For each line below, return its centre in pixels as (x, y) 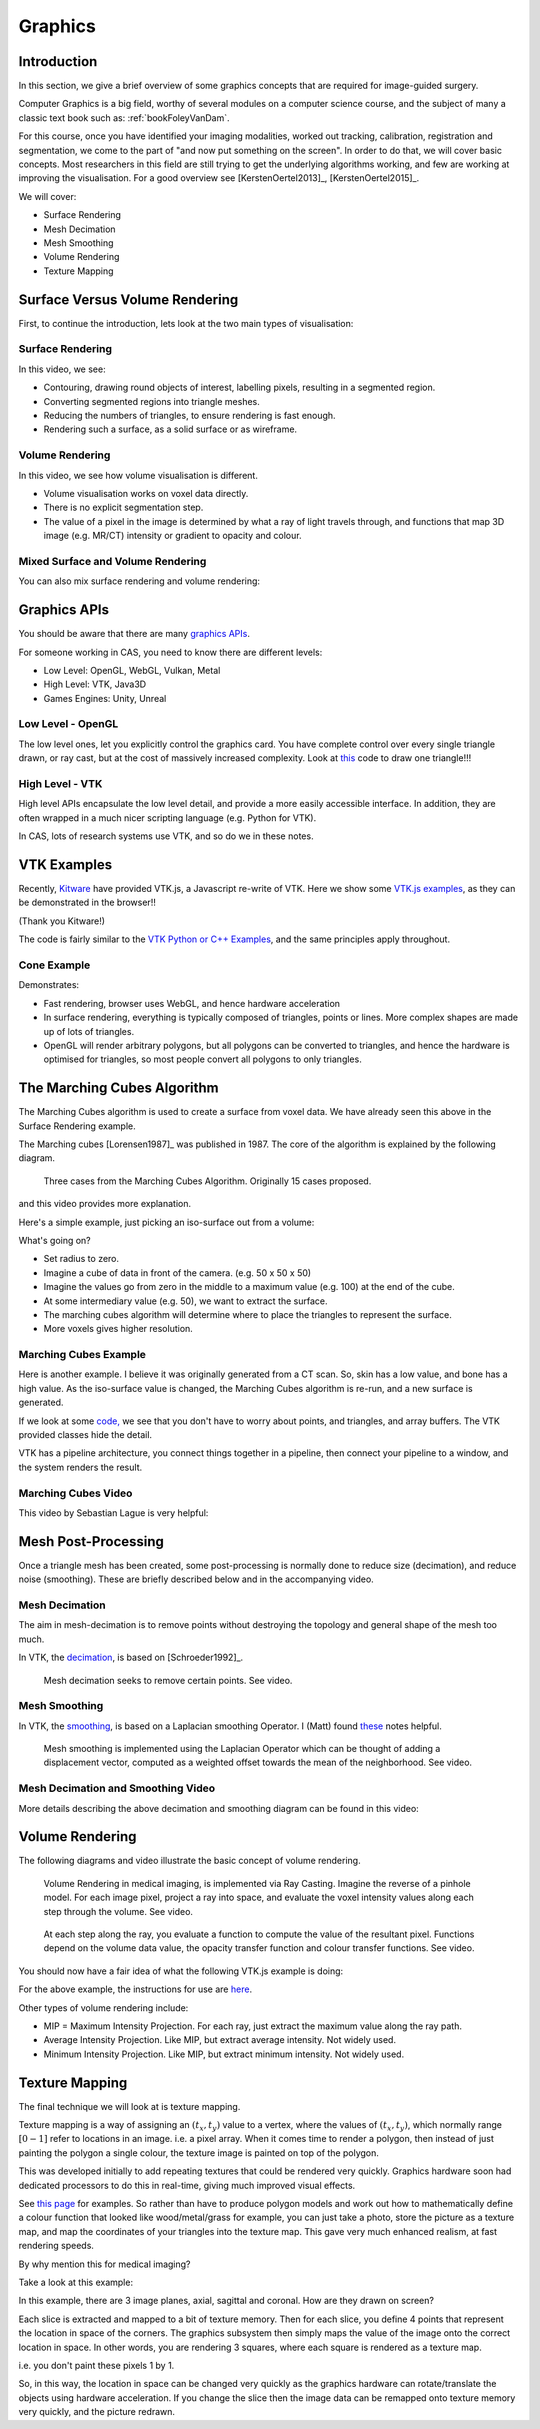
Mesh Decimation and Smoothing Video (117, 1788)
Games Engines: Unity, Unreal (105, 698)
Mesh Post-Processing (91, 1541)
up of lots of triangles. (89, 1031)
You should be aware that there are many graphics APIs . (134, 634)
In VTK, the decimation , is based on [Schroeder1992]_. (131, 1657)
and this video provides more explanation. (105, 1204)
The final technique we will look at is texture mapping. (129, 2106)
